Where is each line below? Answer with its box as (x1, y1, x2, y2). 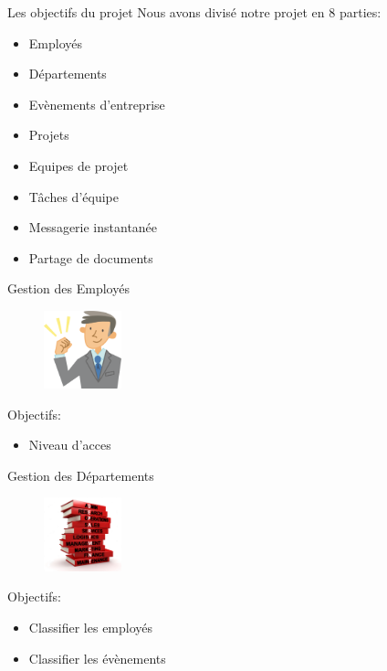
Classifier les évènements (28, 648, 166, 667)
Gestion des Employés (7, 279, 130, 298)
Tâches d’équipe (28, 186, 119, 206)
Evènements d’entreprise (28, 94, 165, 113)
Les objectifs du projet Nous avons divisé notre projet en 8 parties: (7, 3, 382, 21)
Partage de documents (28, 248, 153, 267)
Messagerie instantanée (28, 218, 158, 237)
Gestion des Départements (7, 465, 154, 485)
